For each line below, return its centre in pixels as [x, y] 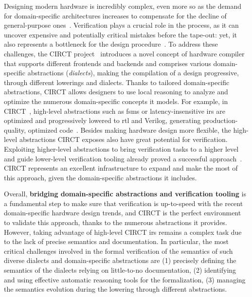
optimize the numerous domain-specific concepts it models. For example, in [116, 101]
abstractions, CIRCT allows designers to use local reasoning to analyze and [116, 92]
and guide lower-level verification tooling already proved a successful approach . [123, 158]
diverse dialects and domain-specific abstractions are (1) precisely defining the [120, 260]
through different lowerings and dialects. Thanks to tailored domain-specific [117, 82]
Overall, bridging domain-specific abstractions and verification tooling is [125, 194]
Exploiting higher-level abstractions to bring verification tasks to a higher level [121, 148]
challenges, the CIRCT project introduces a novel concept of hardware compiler [124, 53]
